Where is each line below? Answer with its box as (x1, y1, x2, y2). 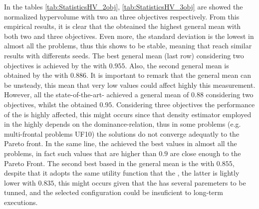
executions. (4, 197, 38, 207)
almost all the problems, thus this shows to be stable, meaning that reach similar (4, 40, 252, 51)
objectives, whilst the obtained (4, 99, 97, 109)
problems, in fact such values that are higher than (4, 148, 157, 158)
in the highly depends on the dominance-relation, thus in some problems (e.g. (4, 119, 241, 129)
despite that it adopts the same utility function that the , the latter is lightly (4, 168, 240, 178)
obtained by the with (4, 70, 68, 80)
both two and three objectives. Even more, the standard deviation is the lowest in (4, 30, 254, 41)
